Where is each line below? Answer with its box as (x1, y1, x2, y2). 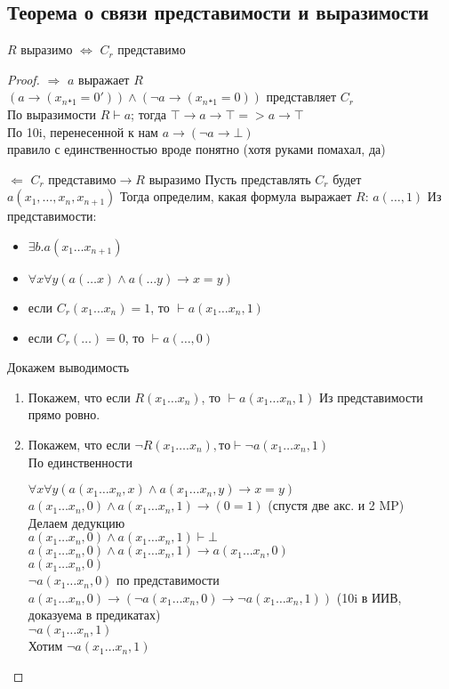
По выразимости (7, 104, 97, 123)
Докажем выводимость (7, 358, 130, 377)
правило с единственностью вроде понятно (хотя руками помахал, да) (7, 140, 386, 158)
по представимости (116, 571, 220, 589)
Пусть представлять (204, 169, 311, 188)
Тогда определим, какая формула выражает (120, 187, 352, 206)
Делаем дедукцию (28, 513, 125, 531)
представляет (266, 87, 337, 106)
